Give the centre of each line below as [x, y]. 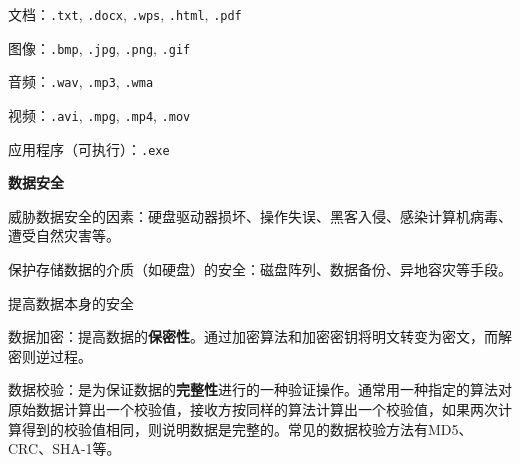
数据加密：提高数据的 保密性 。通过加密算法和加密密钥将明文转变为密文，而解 [260, 336]
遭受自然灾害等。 [64, 235]
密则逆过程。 [50, 355]
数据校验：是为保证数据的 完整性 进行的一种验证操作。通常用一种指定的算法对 [260, 389]
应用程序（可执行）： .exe [89, 148]
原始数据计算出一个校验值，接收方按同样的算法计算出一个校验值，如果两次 [253, 409]
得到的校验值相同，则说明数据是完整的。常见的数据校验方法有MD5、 [247, 428]
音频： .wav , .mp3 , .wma [81, 81]
